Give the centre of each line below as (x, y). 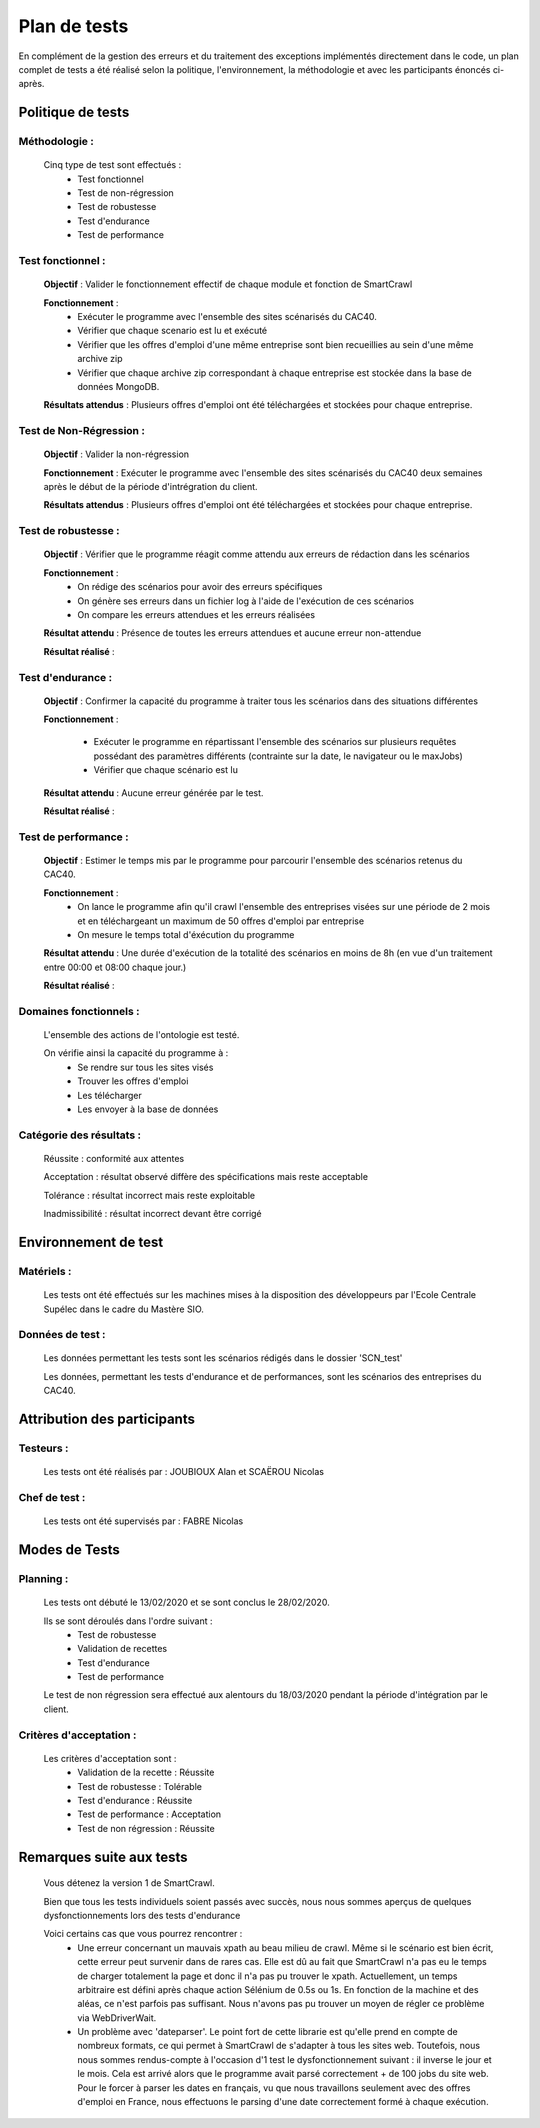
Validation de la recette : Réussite (146, 1772)
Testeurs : (43, 1448)
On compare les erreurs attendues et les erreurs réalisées (196, 614)
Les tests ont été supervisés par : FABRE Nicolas (143, 1521)
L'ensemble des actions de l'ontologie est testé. (141, 1035)
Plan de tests (73, 26)
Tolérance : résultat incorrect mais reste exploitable (149, 1195)
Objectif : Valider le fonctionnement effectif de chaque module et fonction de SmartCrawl (228, 284)
